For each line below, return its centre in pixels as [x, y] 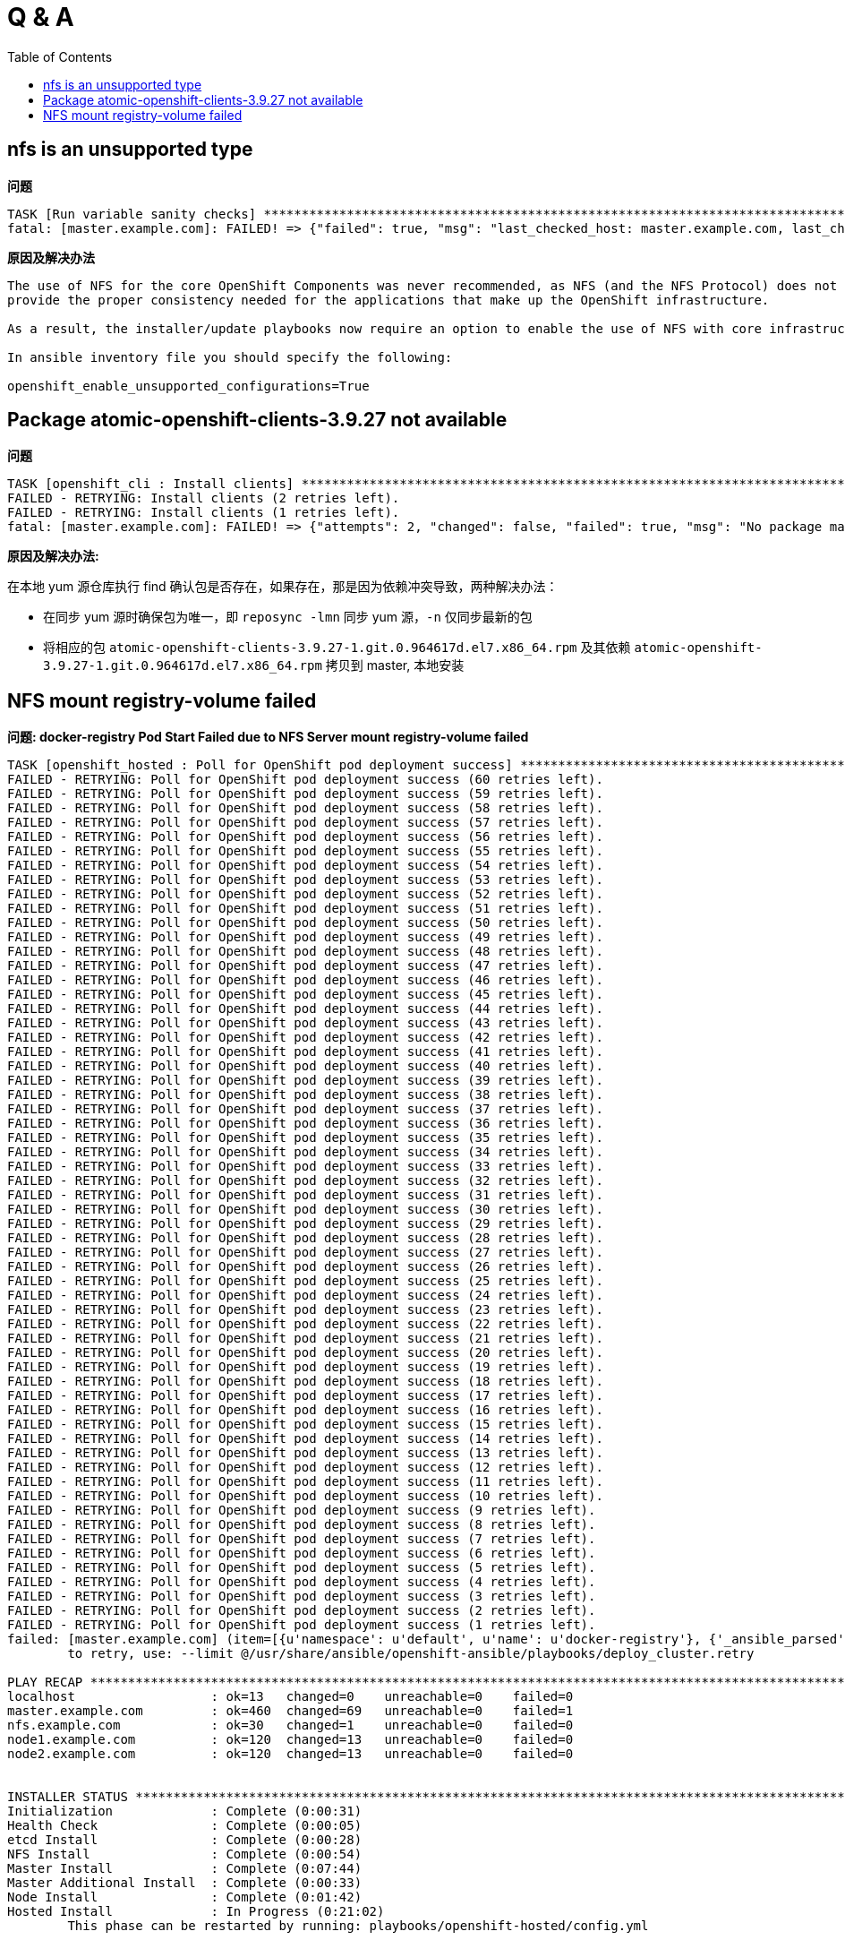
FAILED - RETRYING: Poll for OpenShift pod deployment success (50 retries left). [305, 923]
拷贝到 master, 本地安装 [395, 665]
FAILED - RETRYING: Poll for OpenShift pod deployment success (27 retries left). [305, 1253]
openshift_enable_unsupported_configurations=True [188, 386]
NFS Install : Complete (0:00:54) [185, 1854]
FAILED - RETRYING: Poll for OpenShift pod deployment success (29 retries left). [305, 1224]
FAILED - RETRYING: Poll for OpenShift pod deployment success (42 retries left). [305, 1038]
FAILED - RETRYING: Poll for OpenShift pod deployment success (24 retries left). [305, 1296]
